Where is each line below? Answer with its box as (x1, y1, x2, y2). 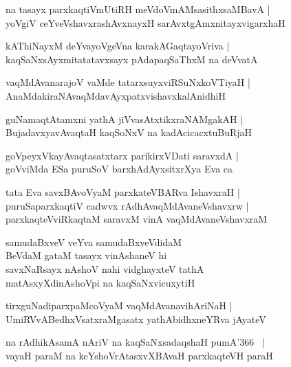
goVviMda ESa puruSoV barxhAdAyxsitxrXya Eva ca (6, 162, 233, 176)
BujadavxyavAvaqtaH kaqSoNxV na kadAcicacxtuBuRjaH (6, 125, 252, 140)
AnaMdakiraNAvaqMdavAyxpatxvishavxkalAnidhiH (6, 88, 226, 102)
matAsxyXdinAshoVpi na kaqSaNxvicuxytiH (6, 275, 195, 289)
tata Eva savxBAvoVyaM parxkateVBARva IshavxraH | (6, 184, 240, 199)
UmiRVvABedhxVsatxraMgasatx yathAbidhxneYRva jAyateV (6, 311, 266, 326)
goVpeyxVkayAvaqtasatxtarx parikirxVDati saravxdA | (6, 148, 239, 162)
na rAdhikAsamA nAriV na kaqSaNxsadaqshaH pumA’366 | (6, 335, 265, 349)
